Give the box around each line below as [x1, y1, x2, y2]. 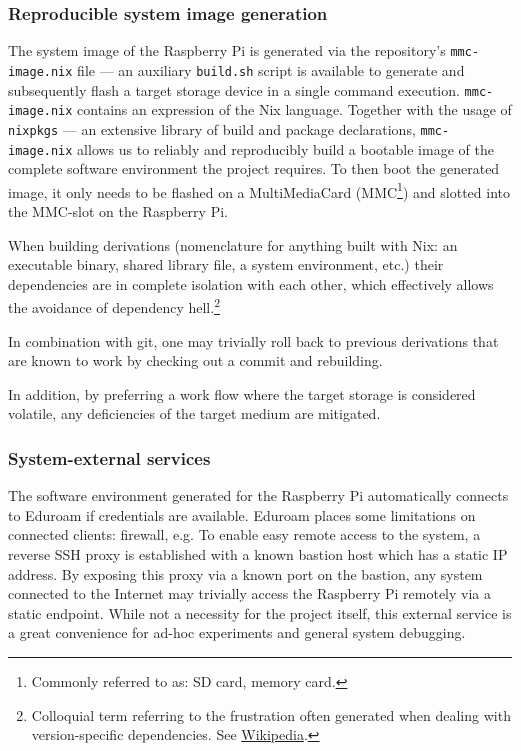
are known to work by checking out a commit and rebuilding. [8, 350, 383, 371]
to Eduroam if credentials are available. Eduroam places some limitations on [8, 504, 476, 525]
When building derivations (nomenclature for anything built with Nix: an [8, 234, 458, 255]
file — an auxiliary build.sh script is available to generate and [77, 59, 465, 80]
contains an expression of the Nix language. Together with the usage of [77, 99, 512, 120]
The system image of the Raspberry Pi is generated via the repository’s [8, 40, 446, 61]
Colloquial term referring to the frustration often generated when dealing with [31, 704, 511, 725]
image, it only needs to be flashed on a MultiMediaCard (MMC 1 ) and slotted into [8, 178, 510, 202]
